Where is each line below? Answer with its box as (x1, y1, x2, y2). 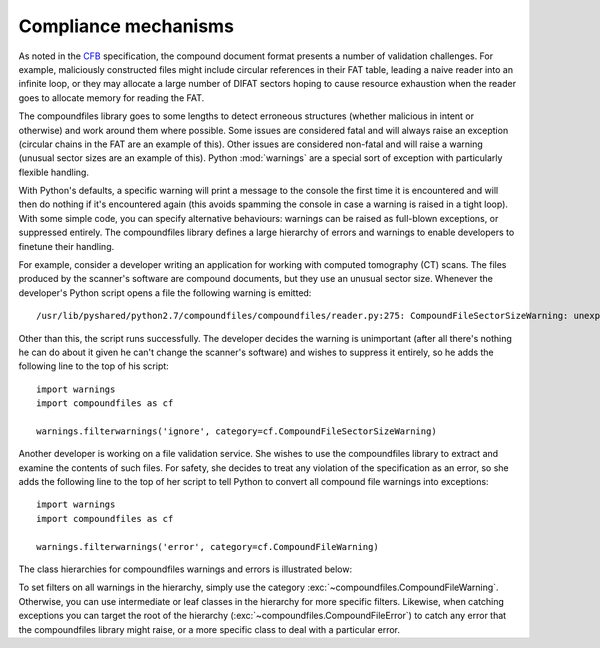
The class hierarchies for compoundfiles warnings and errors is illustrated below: (18, 563, 353, 575)
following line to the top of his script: (18, 360, 169, 372)
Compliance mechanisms (18, 15, 235, 37)
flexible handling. (18, 166, 90, 178)
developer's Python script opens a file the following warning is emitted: (18, 286, 312, 299)
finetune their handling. (18, 240, 115, 252)
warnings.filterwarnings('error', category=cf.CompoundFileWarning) (36, 541, 379, 552)
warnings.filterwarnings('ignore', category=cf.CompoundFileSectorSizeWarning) (36, 425, 437, 437)
